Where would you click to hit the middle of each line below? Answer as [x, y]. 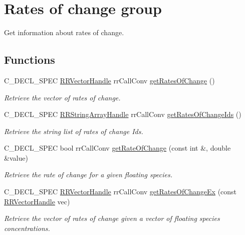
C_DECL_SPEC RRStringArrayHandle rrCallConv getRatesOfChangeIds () [123, 114]
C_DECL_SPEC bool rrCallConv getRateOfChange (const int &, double [117, 148]
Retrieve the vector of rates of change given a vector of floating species [112, 218]
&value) [16, 157]
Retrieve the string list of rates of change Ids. [74, 131]
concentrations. [27, 228]
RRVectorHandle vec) [37, 201]
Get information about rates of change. [64, 32]
